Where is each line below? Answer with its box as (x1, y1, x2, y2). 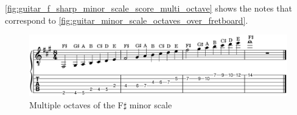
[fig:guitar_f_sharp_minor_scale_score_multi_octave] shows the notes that (5, 2, 292, 14)
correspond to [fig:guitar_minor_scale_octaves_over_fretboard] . (5, 13, 248, 26)
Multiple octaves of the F (29, 98, 124, 111)
